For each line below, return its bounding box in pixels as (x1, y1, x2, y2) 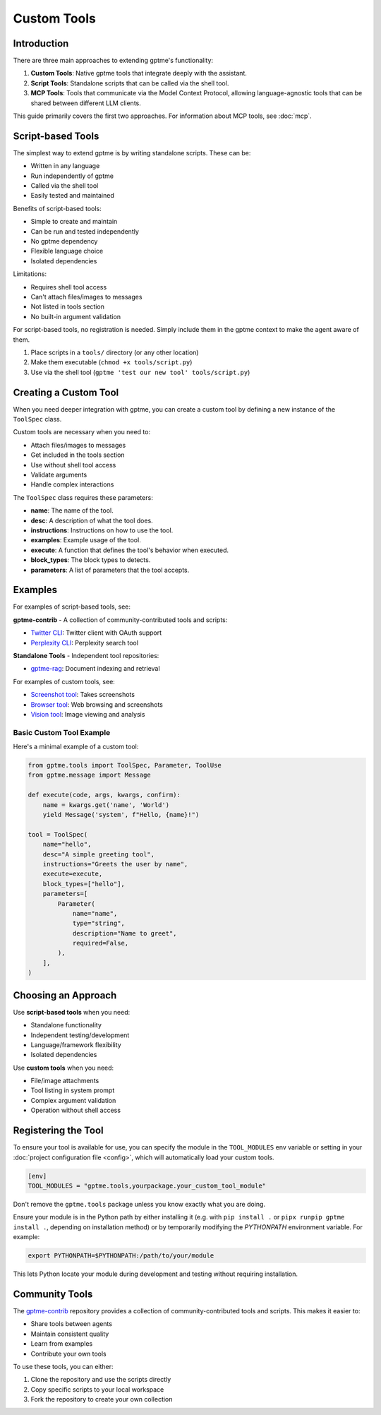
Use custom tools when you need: (13, 1063, 114, 1072)
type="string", (72, 919, 125, 928)
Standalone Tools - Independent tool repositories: (13, 651, 159, 659)
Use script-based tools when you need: (13, 1008, 131, 1016)
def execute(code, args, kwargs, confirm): (28, 791, 181, 799)
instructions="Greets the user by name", (42, 860, 188, 868)
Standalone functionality (30, 1021, 102, 1029)
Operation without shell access (30, 1106, 121, 1115)
